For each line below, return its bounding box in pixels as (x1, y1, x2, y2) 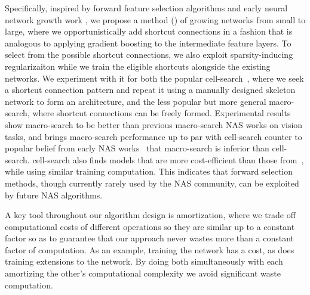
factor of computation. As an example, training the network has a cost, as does (5, 243, 294, 256)
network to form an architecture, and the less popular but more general (5, 95, 266, 107)
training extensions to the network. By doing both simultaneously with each (5, 255, 283, 268)
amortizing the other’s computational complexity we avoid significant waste (5, 267, 281, 280)
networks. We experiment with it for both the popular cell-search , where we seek (5, 72, 304, 84)
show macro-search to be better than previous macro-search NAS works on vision (5, 118, 303, 131)
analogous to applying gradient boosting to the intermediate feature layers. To (5, 36, 291, 49)
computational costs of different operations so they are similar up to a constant (5, 220, 295, 232)
